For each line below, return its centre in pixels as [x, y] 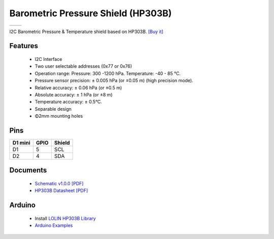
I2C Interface [48, 59]
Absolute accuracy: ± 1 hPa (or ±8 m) [74, 94]
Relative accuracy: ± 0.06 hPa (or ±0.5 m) [78, 88]
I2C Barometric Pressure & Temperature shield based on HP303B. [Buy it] [86, 31]
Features [24, 46]
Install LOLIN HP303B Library [65, 218]
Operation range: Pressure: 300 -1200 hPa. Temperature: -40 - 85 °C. [108, 73]
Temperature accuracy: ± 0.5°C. [68, 102]
